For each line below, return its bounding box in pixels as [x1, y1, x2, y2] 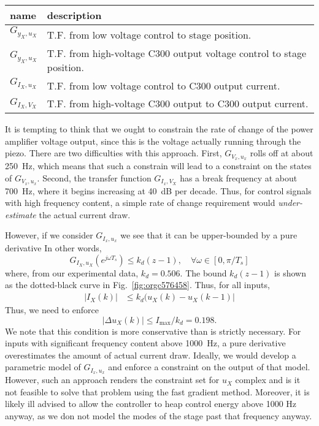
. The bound [180, 266, 227, 279]
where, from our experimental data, [5, 266, 139, 279]
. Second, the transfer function [37, 171, 152, 184]
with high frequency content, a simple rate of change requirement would [5, 196, 275, 209]
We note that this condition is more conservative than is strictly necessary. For [5, 324, 301, 337]
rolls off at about [250, 146, 313, 159]
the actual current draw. [39, 208, 131, 221]
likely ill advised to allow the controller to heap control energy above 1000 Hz [5, 397, 297, 410]
